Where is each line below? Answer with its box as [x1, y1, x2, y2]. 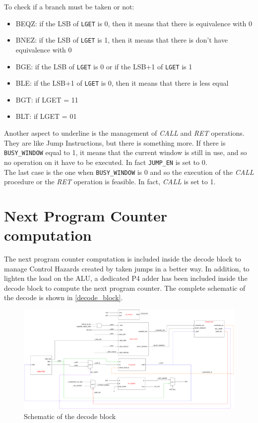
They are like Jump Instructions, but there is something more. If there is [4, 137, 226, 148]
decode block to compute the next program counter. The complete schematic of [4, 282, 246, 293]
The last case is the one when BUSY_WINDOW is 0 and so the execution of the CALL [4, 166, 254, 177]
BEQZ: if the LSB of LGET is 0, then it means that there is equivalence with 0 [15, 18, 252, 28]
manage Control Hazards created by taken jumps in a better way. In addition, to [4, 263, 250, 273]
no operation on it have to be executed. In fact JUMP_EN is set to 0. [4, 157, 207, 167]
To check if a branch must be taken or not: [4, 1, 134, 11]
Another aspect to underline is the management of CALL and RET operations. [4, 128, 245, 138]
